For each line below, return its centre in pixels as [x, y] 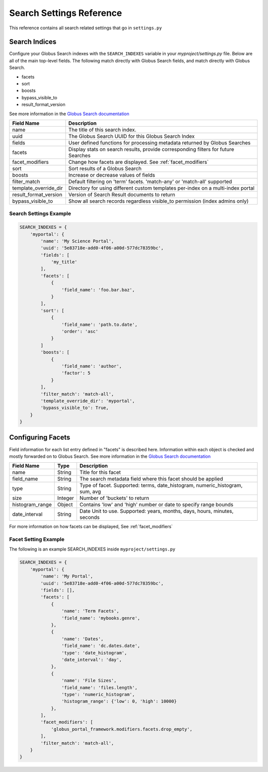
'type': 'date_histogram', [94, 653]
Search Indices [33, 42]
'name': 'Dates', [82, 639]
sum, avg [90, 491]
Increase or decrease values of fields [112, 175]
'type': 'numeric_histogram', [98, 694]
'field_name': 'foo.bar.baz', [98, 290]
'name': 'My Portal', [67, 576]
